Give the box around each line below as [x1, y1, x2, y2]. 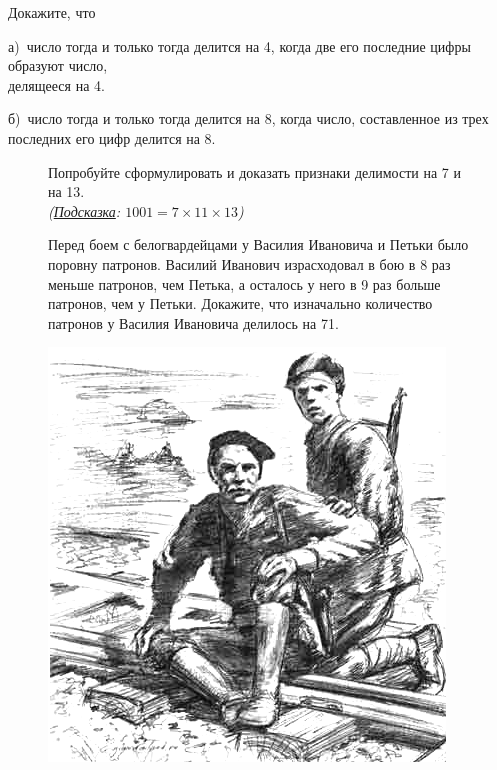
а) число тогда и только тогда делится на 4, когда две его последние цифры [8, 35, 471, 56]
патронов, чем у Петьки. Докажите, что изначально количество [48, 293, 433, 314]
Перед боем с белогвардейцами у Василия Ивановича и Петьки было [48, 234, 469, 255]
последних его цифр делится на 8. [8, 127, 216, 148]
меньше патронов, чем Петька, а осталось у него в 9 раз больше [48, 273, 441, 294]
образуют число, [8, 55, 108, 76]
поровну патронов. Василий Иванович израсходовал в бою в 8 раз [48, 253, 451, 274]
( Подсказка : [48, 200, 121, 221]
